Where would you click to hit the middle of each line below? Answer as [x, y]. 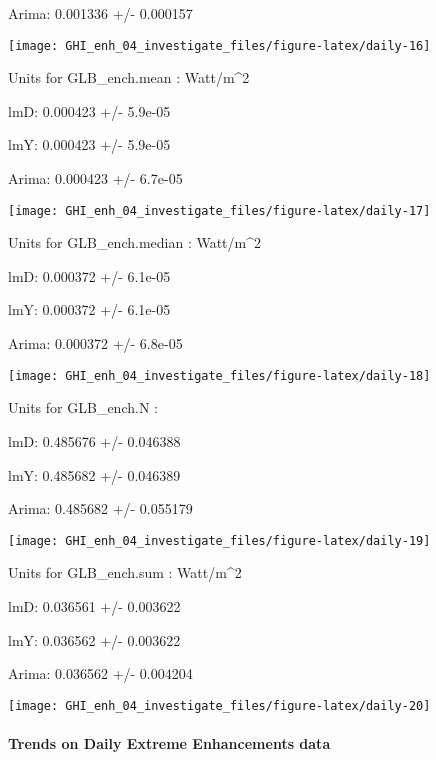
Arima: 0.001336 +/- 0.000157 [100, 13]
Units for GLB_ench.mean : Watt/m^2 [129, 77]
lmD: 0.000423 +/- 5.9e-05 [89, 110]
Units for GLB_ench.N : [83, 407]
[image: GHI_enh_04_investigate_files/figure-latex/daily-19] [219, 540]
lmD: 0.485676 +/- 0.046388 [94, 440]
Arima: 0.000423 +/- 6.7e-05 [95, 178]
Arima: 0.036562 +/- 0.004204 [100, 673]
